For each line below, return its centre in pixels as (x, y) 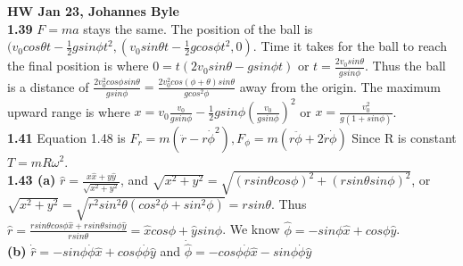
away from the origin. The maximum (340, 86)
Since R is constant (404, 137)
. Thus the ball (405, 66)
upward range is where (69, 111)
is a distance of (48, 86)
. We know (251, 229)
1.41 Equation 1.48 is (66, 137)
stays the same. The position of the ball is (198, 28)
